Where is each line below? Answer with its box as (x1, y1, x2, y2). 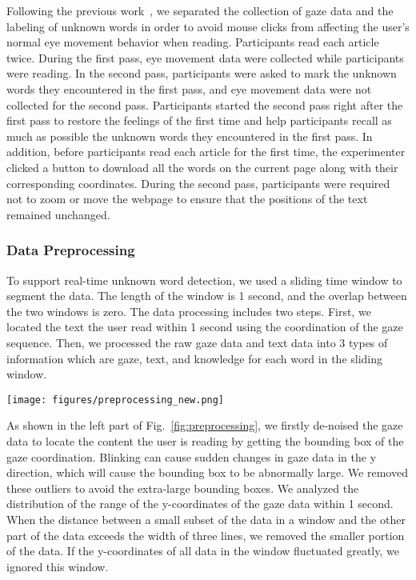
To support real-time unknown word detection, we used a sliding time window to (6, 271, 402, 288)
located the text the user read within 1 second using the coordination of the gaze (6, 318, 403, 335)
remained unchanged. (6, 206, 110, 222)
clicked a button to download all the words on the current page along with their (6, 158, 398, 175)
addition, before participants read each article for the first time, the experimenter (6, 143, 406, 160)
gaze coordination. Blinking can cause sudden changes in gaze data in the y (6, 448, 377, 465)
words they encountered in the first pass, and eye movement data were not (6, 80, 372, 97)
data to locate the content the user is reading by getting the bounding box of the (6, 432, 404, 449)
